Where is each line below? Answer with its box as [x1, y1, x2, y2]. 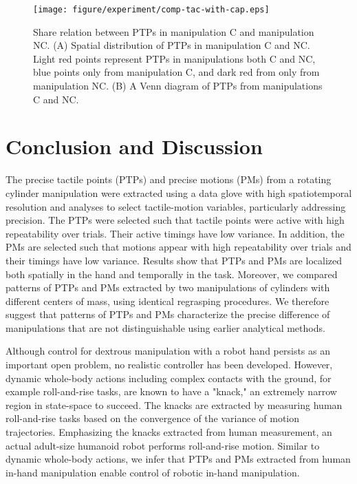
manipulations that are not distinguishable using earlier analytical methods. [6, 320, 325, 335]
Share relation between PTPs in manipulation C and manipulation [33, 24, 314, 39]
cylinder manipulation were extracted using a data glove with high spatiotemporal [6, 185, 352, 200]
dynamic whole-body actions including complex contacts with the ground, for [6, 370, 332, 385]
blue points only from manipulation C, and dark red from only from [33, 65, 320, 79]
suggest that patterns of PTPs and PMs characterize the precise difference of [6, 307, 330, 322]
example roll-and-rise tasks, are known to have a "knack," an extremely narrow [6, 384, 337, 399]
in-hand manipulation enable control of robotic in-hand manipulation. [6, 465, 300, 479]
